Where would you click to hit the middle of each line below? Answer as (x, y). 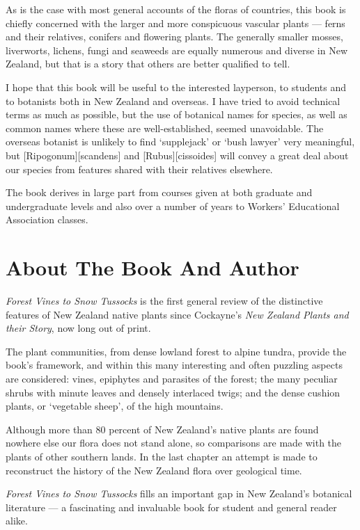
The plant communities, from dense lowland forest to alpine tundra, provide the (176, 351)
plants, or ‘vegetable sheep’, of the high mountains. (115, 406)
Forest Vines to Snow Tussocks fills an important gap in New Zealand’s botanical (179, 493)
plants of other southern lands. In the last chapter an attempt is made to (162, 456)
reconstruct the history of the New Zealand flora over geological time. (154, 470)
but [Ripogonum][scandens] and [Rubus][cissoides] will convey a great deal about (177, 155)
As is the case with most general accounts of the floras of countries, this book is (176, 9)
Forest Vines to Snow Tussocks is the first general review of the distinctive (164, 301)
